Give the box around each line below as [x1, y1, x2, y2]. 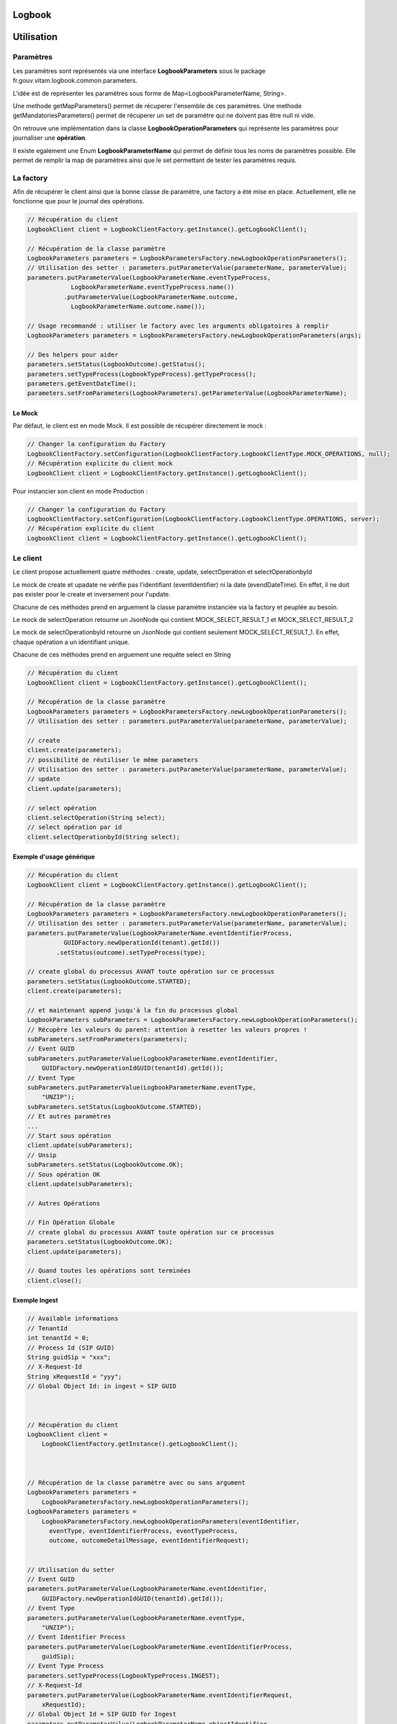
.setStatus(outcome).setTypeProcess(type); [56, 948, 206, 956]
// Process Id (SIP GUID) [27, 1343, 115, 1352]
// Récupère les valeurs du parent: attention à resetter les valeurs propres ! [27, 1025, 307, 1034]
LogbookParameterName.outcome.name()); [70, 302, 206, 310]
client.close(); [27, 1276, 83, 1284]
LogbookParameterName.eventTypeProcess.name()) [70, 283, 235, 291]
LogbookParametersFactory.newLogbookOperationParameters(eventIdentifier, [41, 1517, 300, 1525]
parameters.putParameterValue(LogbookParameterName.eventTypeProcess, [27, 273, 272, 281]
